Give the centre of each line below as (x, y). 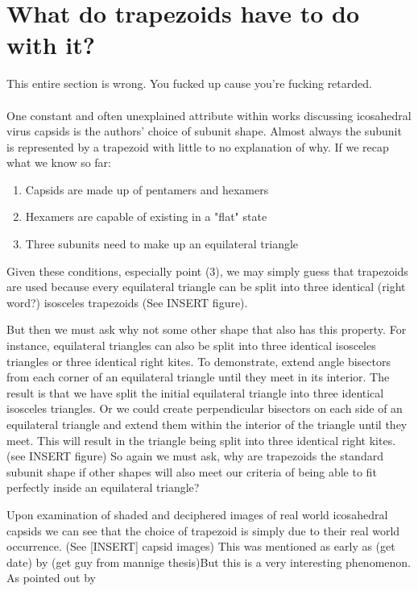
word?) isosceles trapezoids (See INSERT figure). (127, 302)
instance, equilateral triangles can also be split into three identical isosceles (191, 345)
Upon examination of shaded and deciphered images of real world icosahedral (197, 514)
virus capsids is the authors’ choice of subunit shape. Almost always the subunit (204, 131)
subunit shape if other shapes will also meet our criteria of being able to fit (192, 471)
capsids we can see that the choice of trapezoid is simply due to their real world (203, 530)
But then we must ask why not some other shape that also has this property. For (207, 329)
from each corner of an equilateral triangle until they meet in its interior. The (198, 377)
